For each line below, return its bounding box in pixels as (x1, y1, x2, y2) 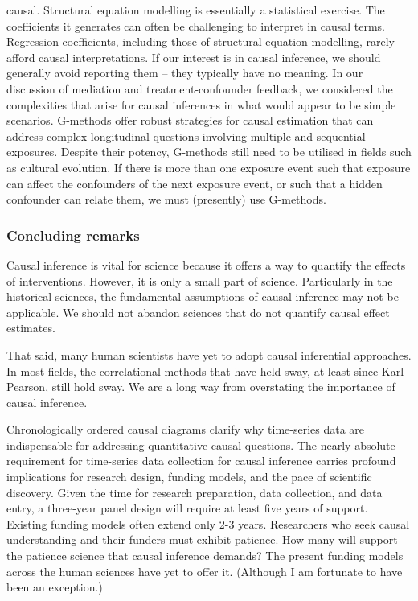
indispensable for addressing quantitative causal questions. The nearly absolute (6, 436, 395, 453)
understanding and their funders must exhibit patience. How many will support (6, 531, 398, 548)
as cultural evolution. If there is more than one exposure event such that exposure (6, 158, 411, 175)
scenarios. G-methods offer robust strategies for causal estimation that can (6, 112, 374, 129)
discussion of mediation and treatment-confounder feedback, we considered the (6, 80, 393, 97)
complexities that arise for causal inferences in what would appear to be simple (6, 96, 396, 113)
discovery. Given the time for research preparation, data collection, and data (6, 484, 383, 500)
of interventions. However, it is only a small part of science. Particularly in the (6, 272, 393, 289)
